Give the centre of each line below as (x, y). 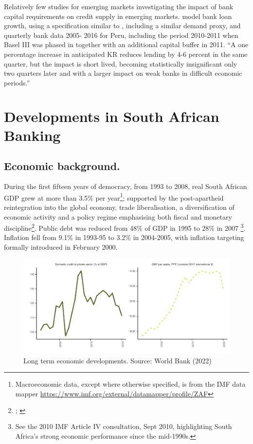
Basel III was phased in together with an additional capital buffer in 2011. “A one (126, 44)
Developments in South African (112, 116)
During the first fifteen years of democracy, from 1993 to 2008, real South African (126, 186)
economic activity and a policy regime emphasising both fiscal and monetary (118, 216)
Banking (32, 135)
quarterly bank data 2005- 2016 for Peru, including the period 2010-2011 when (121, 35)
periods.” (17, 82)
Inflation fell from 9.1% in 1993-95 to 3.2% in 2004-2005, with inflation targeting (124, 237)
